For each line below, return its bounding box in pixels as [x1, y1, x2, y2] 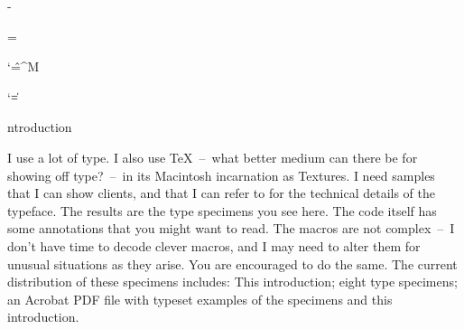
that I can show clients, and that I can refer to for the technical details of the [7, 183, 435, 202]
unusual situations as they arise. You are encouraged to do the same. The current [7, 254, 458, 273]
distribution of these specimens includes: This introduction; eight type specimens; [7, 272, 458, 291]
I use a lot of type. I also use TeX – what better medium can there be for [7, 147, 418, 166]
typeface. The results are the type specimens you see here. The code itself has [7, 201, 437, 220]
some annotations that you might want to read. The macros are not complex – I [7, 219, 455, 238]
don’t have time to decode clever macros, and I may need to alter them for [7, 236, 421, 255]
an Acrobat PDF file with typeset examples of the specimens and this [7, 289, 393, 308]
